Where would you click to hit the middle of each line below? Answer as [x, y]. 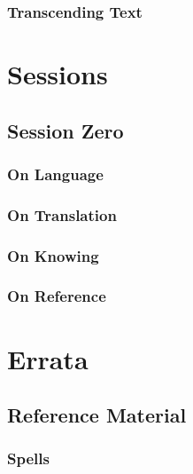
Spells [28, 458]
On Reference [57, 296]
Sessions [58, 74]
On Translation [62, 214]
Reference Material [97, 415]
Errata [48, 358]
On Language [55, 174]
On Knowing [53, 255]
